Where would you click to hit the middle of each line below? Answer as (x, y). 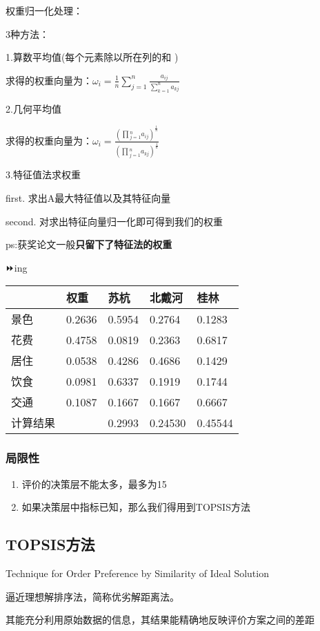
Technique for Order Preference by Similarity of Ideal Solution (137, 573)
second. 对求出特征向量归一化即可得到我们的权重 (114, 221)
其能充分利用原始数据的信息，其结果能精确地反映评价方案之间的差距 (160, 620)
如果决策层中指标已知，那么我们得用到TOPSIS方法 (136, 507)
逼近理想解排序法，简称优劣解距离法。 (92, 596)
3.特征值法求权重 (43, 175)
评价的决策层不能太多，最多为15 (94, 483)
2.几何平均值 (33, 108)
